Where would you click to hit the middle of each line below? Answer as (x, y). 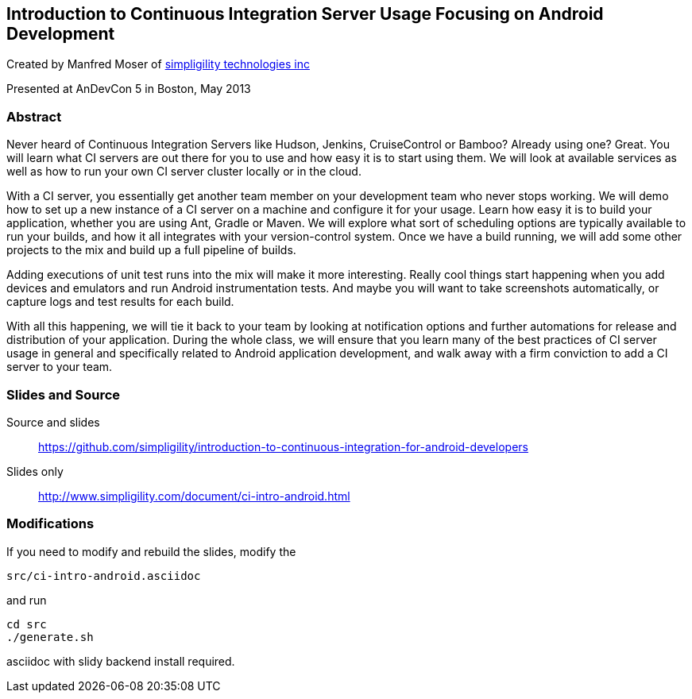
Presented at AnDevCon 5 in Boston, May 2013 (129, 89)
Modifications (50, 524)
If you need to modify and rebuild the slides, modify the (151, 551)
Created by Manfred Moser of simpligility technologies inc (158, 64)
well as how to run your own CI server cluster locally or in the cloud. (184, 172)
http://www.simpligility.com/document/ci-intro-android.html (194, 496)
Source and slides (53, 422)
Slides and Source (64, 394)
